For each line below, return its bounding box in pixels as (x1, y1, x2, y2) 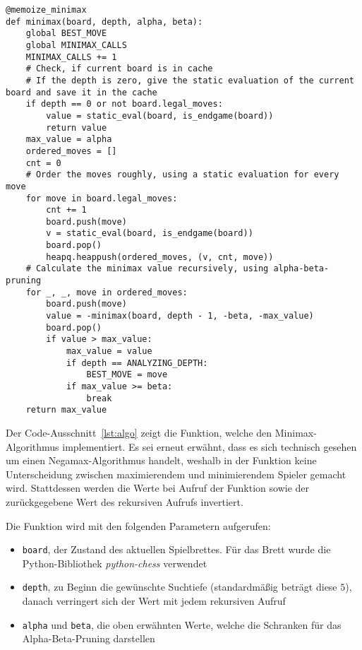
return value (46, 122, 107, 133)
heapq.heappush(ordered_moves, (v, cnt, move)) (46, 252, 274, 262)
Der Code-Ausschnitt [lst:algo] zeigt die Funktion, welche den (6, 425, 272, 439)
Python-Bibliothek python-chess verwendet (22, 555, 207, 570)
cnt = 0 (25, 158, 61, 168)
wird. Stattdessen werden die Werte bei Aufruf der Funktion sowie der (6, 480, 310, 495)
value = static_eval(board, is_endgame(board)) (46, 110, 274, 121)
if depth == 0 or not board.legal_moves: (25, 99, 223, 110)
